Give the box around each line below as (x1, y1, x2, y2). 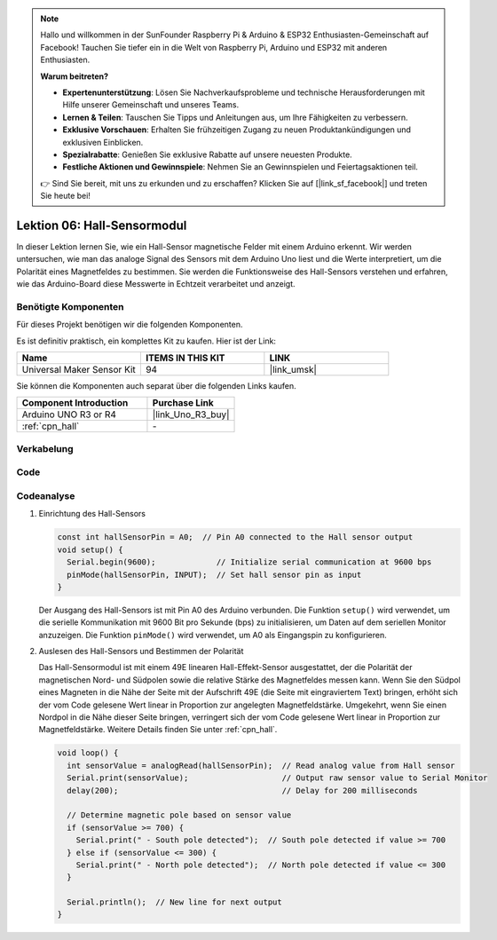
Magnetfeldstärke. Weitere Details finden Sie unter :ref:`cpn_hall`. (38, 724, 278, 735)
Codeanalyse (16, 489, 75, 502)
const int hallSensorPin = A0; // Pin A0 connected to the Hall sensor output (57, 533, 414, 542)
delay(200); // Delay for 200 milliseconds (67, 786, 418, 795)
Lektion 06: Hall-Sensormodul (16, 217, 187, 233)
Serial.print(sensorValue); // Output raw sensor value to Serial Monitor (67, 773, 488, 783)
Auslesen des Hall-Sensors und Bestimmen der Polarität (38, 646, 244, 657)
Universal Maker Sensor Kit (21, 364, 137, 376)
